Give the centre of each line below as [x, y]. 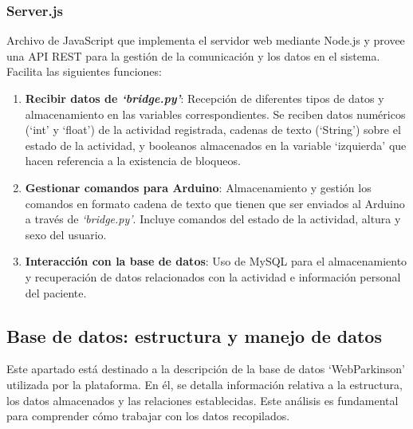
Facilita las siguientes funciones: [84, 71]
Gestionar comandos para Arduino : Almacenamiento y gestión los [198, 187]
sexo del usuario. [66, 234]
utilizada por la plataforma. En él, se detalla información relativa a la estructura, [205, 384]
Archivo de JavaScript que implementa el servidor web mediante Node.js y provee [206, 40]
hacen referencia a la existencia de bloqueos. [133, 161]
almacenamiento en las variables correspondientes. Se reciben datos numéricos [215, 114]
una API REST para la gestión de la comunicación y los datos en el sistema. [193, 55]
